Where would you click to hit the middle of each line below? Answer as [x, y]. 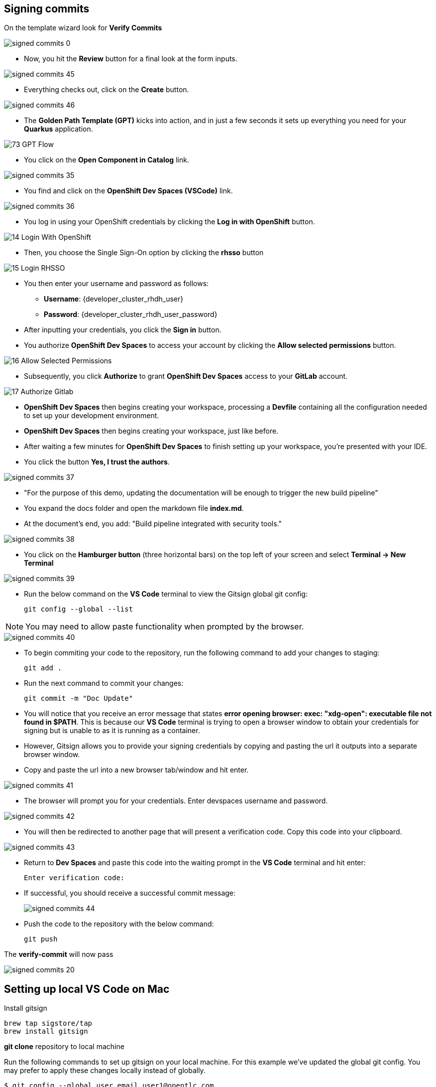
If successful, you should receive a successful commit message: [130, 893]
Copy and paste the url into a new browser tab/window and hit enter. [136, 770]
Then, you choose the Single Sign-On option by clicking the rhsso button [144, 253]
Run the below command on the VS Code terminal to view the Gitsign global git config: [166, 594]
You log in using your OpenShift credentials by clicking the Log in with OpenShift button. [169, 222]
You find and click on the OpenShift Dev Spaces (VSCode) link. [128, 191]
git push [41, 939]
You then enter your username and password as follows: [116, 284]
